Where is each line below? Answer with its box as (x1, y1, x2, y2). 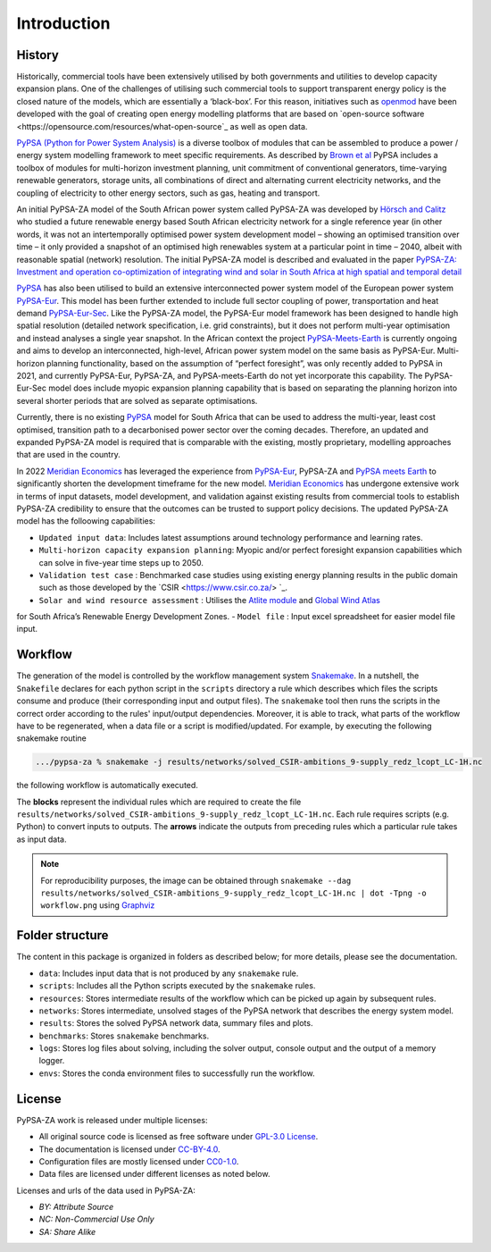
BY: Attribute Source (38, 1202, 114, 1213)
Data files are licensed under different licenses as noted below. (38, 1169, 270, 1180)
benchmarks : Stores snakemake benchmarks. (38, 1030, 210, 1041)
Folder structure (16, 928, 109, 943)
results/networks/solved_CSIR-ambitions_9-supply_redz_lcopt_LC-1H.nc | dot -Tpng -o (40, 888, 428, 898)
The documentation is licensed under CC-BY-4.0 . (38, 1144, 221, 1155)
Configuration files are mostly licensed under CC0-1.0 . (38, 1155, 239, 1166)
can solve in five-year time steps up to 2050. (38, 557, 204, 567)
